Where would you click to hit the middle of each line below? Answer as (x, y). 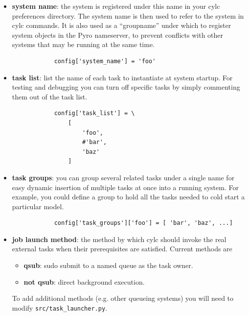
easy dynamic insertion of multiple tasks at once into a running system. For (125, 187)
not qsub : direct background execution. (84, 281)
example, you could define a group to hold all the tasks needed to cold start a (128, 197)
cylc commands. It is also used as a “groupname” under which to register (122, 25)
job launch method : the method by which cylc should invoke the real (119, 239)
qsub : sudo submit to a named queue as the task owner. (108, 265)
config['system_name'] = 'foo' (105, 61)
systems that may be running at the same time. (83, 44)
